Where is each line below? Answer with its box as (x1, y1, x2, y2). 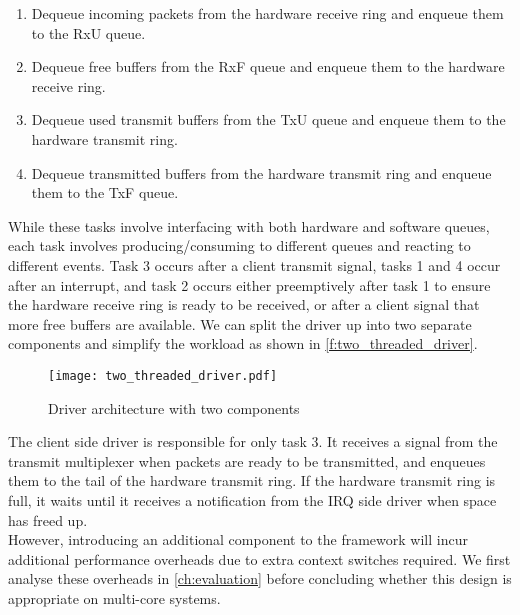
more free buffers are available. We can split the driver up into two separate (8, 313, 472, 334)
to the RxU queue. (31, 22, 146, 43)
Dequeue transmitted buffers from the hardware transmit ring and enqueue (31, 162, 492, 183)
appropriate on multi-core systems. (8, 587, 221, 608)
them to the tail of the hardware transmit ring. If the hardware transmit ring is (8, 470, 496, 491)
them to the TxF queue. (31, 182, 179, 203)
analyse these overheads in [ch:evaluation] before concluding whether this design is (8, 568, 512, 589)
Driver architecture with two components (48, 397, 300, 418)
